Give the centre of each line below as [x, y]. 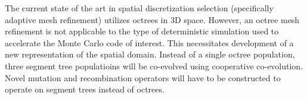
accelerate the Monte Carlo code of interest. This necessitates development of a [149, 42]
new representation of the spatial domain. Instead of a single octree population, [150, 54]
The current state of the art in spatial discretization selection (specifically [139, 8]
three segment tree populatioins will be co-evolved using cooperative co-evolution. [154, 66]
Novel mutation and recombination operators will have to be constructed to [143, 77]
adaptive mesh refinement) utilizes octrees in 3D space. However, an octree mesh [152, 19]
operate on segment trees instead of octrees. [85, 89]
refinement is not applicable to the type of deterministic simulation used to [142, 31]
